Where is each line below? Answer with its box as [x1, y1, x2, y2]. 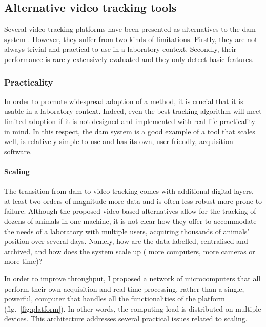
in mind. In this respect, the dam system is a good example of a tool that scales [4, 126, 255, 136]
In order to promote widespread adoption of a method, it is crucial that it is [4, 95, 243, 106]
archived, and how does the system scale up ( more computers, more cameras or [4, 246, 255, 256]
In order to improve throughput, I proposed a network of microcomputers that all [4, 273, 261, 283]
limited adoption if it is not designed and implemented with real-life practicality [4, 115, 255, 126]
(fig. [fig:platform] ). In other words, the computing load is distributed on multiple [4, 303, 261, 314]
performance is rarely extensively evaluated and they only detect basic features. [4, 53, 254, 64]
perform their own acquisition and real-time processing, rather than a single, [4, 283, 244, 294]
